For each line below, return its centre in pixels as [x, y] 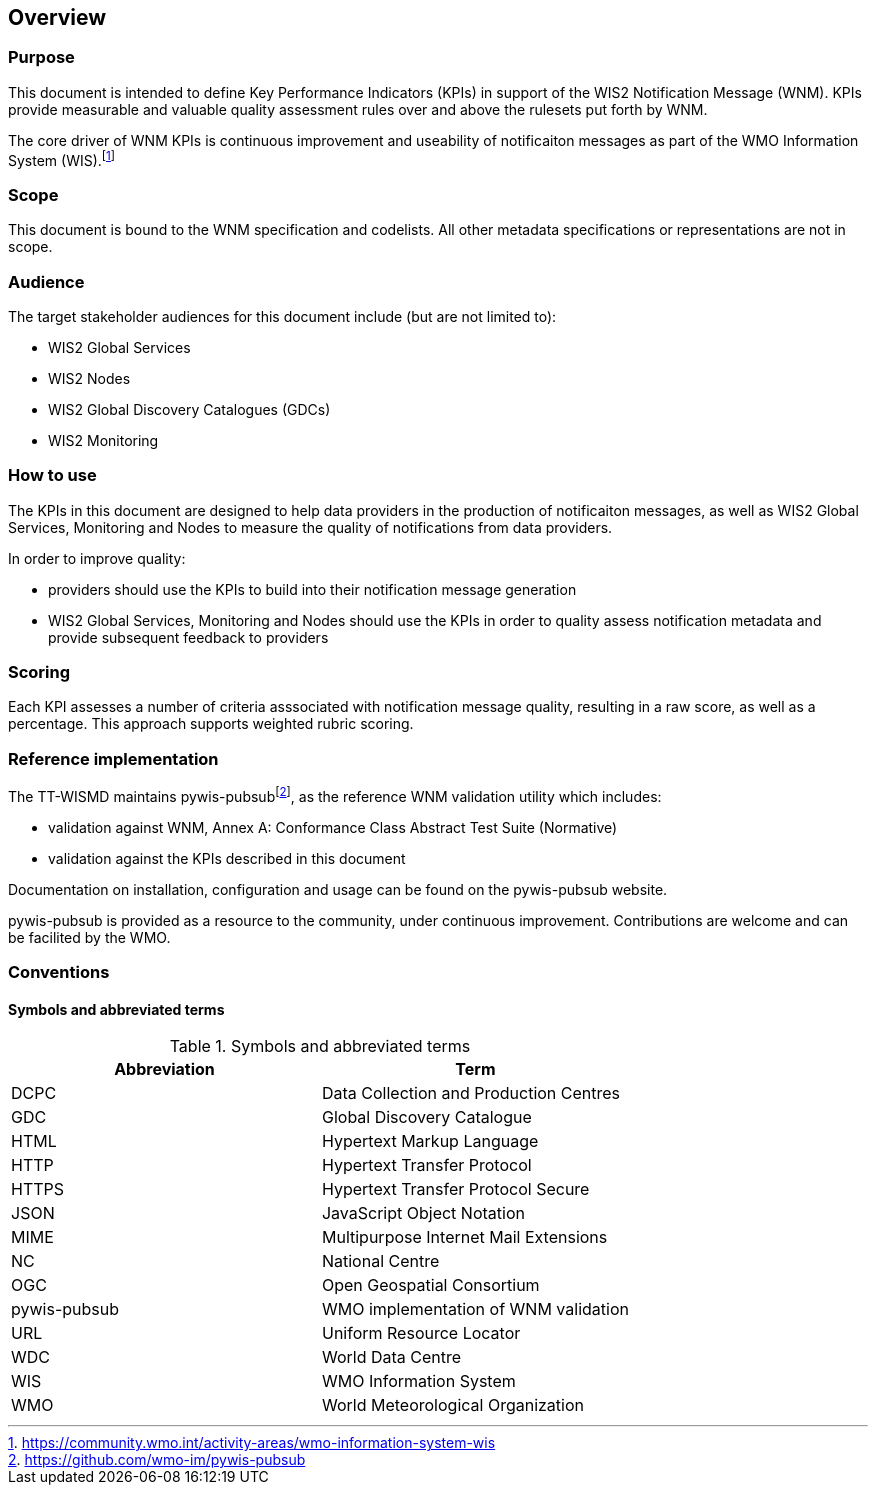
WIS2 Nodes [89, 378]
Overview [57, 17]
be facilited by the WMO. [89, 937]
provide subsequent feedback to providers [188, 637]
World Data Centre [391, 1357]
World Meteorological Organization [452, 1405]
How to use [52, 475]
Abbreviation [164, 1069]
